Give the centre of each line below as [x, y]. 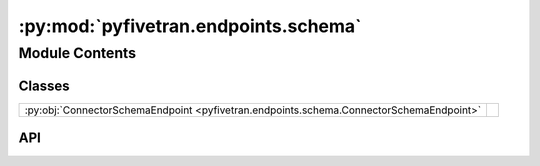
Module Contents [77, 53]
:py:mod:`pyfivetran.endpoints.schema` [190, 26]
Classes [44, 85]
